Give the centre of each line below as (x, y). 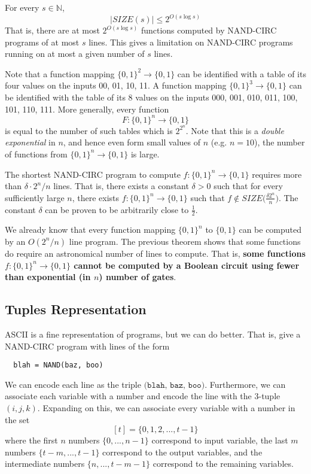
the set (17, 419)
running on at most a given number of (75, 54)
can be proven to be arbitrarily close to (117, 209)
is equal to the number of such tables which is (89, 130)
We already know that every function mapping (90, 230)
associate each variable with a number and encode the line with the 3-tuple (143, 396)
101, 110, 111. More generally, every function (87, 109)
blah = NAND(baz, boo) (58, 365)
